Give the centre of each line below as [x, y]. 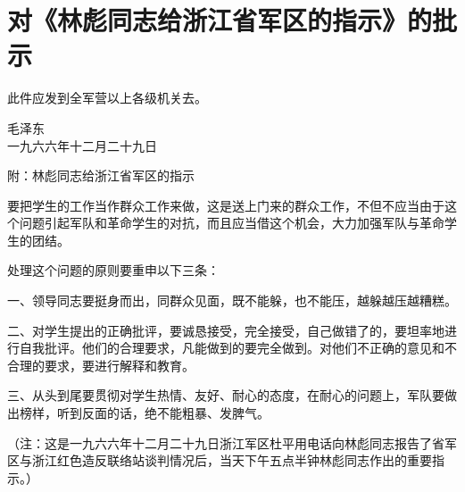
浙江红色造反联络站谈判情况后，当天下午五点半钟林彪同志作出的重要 [232, 460]
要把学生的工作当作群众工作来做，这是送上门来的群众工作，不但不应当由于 [226, 205]
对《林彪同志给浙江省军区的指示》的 [220, 20]
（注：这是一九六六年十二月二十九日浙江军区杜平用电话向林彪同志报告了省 [226, 442]
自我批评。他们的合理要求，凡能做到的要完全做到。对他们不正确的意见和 [232, 348]
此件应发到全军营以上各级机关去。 [107, 98]
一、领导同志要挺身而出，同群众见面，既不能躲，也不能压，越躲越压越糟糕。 [232, 300]
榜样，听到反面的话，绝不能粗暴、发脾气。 [144, 413]
